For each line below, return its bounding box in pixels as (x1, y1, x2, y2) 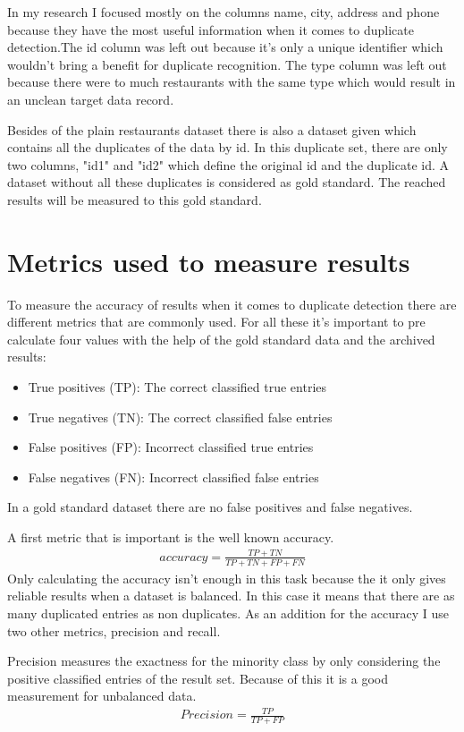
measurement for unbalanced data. (7, 686, 197, 705)
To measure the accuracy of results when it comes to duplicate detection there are (7, 294, 457, 313)
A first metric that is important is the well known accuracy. (7, 528, 334, 546)
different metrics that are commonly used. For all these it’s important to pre (7, 312, 426, 331)
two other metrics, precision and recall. (7, 621, 221, 640)
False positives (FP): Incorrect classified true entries (28, 438, 314, 456)
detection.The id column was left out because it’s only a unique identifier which (7, 38, 443, 56)
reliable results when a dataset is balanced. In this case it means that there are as (7, 586, 455, 605)
